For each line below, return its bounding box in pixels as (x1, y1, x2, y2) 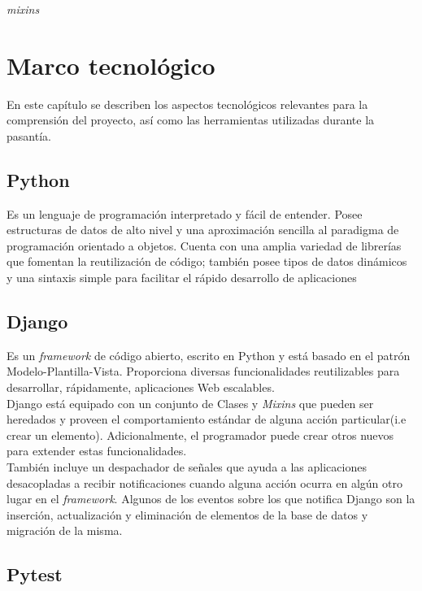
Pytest (7, 562, 63, 587)
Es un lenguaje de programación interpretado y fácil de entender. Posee (7, 205, 363, 222)
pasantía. (7, 127, 51, 144)
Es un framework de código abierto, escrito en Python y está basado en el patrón (7, 346, 411, 363)
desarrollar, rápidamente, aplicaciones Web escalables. (7, 379, 275, 396)
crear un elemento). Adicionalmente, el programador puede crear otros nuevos (7, 426, 394, 443)
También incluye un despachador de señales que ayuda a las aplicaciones (7, 458, 367, 476)
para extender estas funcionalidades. (7, 442, 187, 459)
